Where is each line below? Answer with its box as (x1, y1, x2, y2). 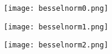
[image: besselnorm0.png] (4, 4, 108, 13)
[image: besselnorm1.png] (4, 22, 108, 31)
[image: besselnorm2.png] (4, 41, 108, 50)
